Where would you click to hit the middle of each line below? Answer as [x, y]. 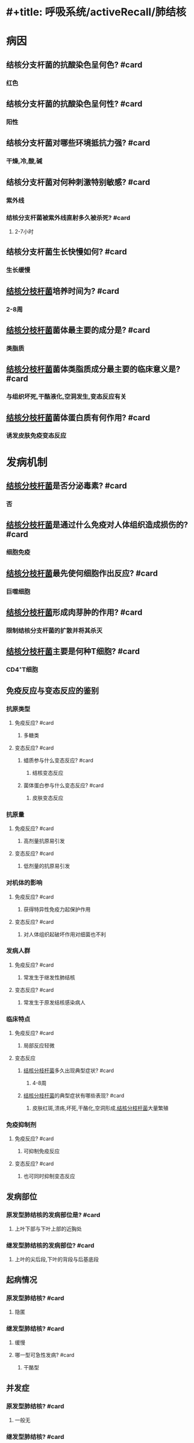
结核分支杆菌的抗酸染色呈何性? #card [74, 104]
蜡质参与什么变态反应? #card [58, 760]
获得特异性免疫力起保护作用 [57, 909]
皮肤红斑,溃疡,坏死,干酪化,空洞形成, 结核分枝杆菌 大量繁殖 [100, 1108]
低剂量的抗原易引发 [47, 866]
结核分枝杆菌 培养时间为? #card [63, 291]
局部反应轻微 [39, 1046]
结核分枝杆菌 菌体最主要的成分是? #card [78, 330]
